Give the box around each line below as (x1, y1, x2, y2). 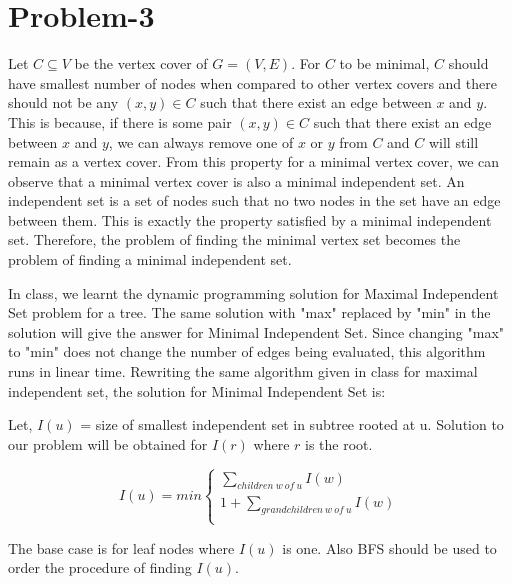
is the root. (305, 433, 373, 454)
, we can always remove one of (108, 131, 294, 152)
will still (428, 131, 479, 152)
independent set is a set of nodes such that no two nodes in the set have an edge (8, 190, 501, 211)
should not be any (8, 92, 119, 113)
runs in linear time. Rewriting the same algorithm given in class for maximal (8, 361, 478, 382)
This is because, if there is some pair (8, 111, 232, 132)
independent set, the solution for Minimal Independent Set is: (8, 380, 386, 401)
